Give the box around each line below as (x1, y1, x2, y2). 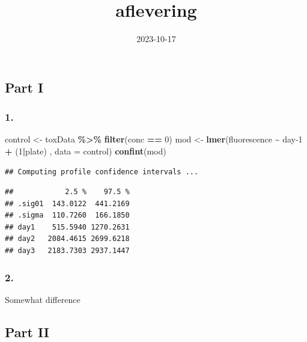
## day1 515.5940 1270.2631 (5, 222, 130, 231)
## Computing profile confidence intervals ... (5, 167, 199, 176)
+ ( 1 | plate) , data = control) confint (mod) (5, 144, 166, 157)
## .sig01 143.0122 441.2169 (5, 199, 130, 208)
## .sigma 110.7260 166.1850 (5, 211, 130, 220)
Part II (5, 322, 49, 341)
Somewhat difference (5, 293, 81, 305)
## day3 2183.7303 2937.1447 (5, 246, 130, 255)
